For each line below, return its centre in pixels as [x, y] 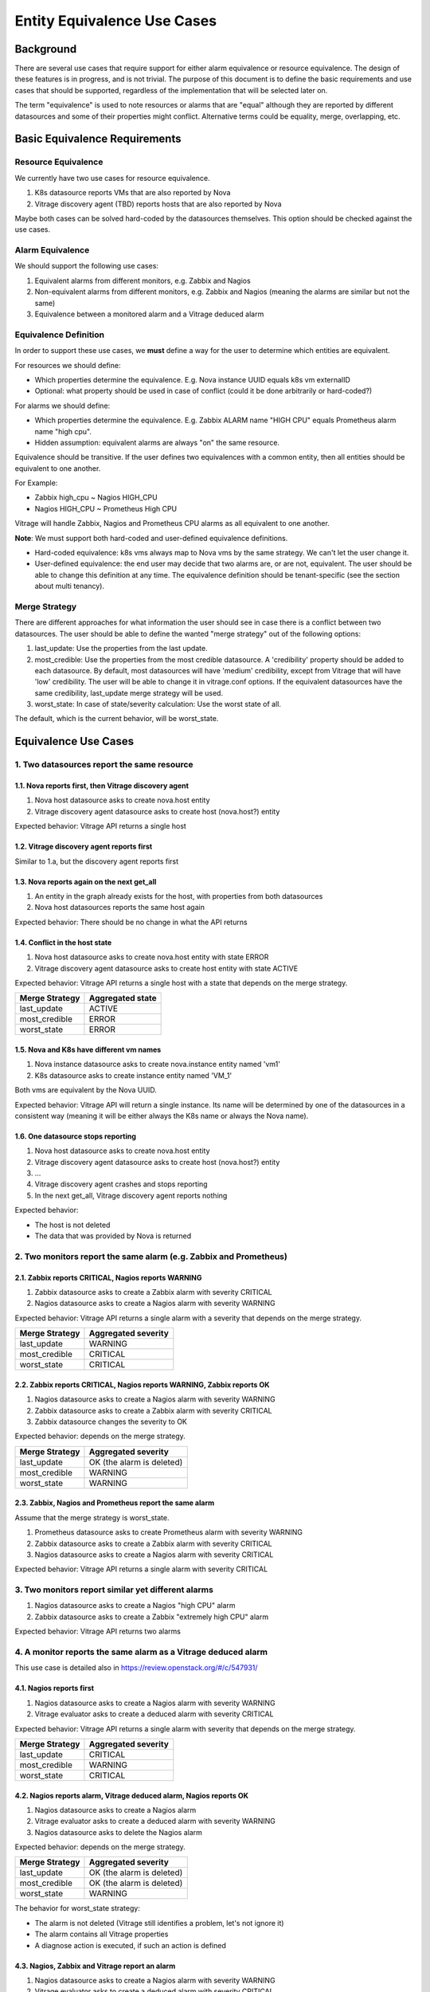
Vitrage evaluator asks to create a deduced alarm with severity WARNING [155, 1821]
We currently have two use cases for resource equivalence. [112, 178]
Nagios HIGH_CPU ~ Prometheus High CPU [106, 508]
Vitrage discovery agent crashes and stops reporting [121, 1184]
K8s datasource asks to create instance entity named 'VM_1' [133, 1075]
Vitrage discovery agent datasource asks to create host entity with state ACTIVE [166, 968]
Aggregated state [123, 998]
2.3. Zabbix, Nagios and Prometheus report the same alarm [115, 1503]
